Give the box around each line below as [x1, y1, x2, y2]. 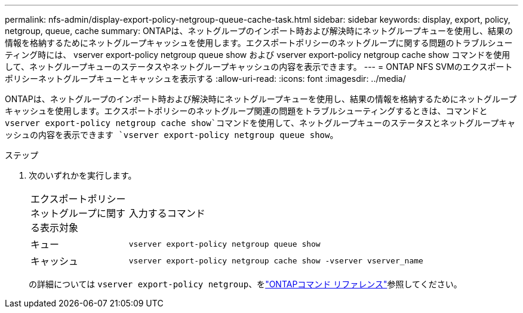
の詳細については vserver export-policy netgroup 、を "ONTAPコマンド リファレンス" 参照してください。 [29, 279, 462, 289]
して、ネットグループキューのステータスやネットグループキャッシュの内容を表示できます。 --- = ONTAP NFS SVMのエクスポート [5, 62, 513, 72]
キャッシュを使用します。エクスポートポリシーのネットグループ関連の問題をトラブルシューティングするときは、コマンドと [5, 106, 488, 116]
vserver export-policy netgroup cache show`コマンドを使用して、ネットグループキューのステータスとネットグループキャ [5, 118, 516, 128]
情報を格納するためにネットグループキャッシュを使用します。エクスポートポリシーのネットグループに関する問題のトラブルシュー [5, 38, 513, 48]
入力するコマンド [128, 207, 205, 219]
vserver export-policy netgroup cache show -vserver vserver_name [128, 256, 423, 265]
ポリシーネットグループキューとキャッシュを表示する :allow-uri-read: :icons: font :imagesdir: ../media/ [5, 73, 406, 84]
